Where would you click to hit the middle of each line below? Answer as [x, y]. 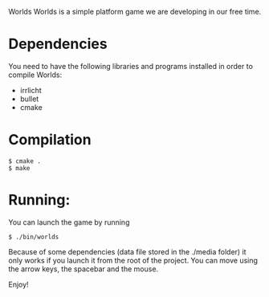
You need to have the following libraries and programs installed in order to [130, 66]
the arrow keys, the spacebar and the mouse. [84, 269]
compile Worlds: [35, 75]
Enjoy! [19, 284]
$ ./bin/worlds [34, 237]
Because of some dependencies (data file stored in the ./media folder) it [127, 251]
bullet [29, 99]
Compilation [50, 140]
